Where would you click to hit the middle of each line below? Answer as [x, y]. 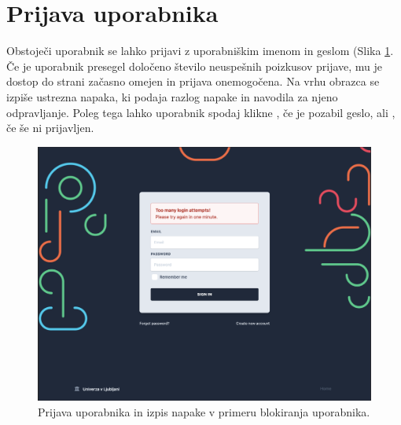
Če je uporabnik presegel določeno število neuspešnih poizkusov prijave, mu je [195, 66]
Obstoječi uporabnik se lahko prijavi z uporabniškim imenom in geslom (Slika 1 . [200, 51]
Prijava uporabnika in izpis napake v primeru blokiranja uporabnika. [204, 411]
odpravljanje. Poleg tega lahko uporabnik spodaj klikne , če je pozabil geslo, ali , [201, 112]
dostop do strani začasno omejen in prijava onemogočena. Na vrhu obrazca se [193, 81]
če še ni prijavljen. [50, 128]
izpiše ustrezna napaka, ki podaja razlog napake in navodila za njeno [172, 96]
